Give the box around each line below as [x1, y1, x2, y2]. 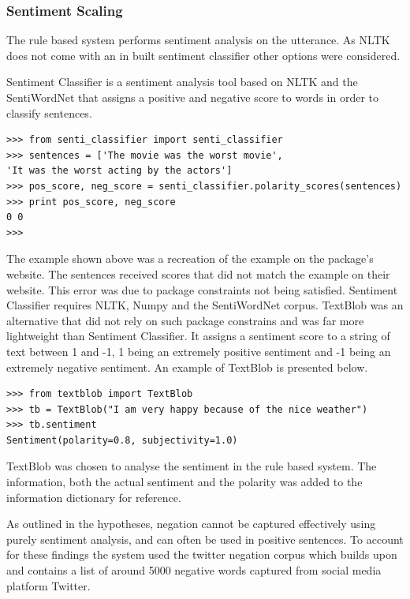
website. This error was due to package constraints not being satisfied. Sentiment [6, 281, 398, 298]
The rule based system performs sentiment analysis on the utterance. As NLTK [6, 32, 390, 48]
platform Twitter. [6, 577, 91, 593]
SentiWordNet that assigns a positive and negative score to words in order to [6, 89, 378, 105]
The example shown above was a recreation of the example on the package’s [6, 250, 374, 267]
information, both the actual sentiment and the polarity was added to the [6, 474, 363, 490]
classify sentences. [6, 104, 92, 121]
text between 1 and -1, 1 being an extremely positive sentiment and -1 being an [6, 343, 391, 359]
